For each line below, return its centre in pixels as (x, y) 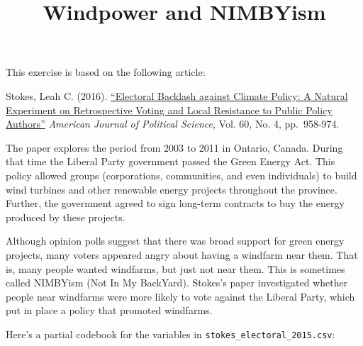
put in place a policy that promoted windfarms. (109, 310)
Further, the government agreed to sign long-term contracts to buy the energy (175, 203)
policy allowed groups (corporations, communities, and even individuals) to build (181, 175)
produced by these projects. (66, 217)
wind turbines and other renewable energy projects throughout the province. (172, 189)
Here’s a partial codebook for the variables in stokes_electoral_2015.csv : (171, 334)
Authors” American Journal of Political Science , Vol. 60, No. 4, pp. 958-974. (173, 124)
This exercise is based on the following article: (106, 72)
